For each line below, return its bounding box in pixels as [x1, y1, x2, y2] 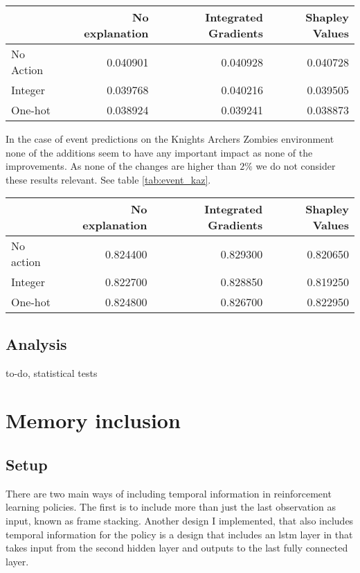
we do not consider [255, 159, 336, 173]
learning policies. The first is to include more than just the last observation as [6, 500, 336, 514]
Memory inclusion [6, 406, 181, 434]
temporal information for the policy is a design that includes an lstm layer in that [6, 527, 353, 541]
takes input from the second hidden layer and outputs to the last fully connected [6, 540, 348, 555]
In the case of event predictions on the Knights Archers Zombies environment [6, 132, 334, 146]
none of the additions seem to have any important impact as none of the [6, 145, 313, 159]
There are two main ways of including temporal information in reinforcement [6, 486, 332, 500]
